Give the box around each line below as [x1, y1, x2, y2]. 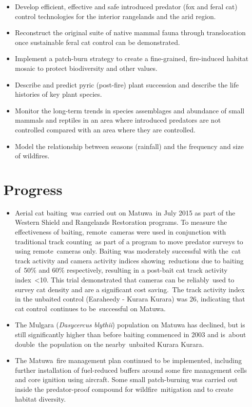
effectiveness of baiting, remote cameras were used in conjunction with [15, 227, 226, 237]
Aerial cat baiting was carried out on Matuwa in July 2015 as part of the [15, 207, 235, 217]
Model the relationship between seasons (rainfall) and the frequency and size [15, 141, 244, 151]
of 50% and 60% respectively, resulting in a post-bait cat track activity [15, 265, 228, 275]
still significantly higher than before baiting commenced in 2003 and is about [15, 329, 246, 339]
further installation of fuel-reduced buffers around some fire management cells [15, 364, 247, 375]
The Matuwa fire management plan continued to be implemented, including [15, 355, 242, 365]
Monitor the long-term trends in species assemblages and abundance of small [15, 105, 245, 115]
